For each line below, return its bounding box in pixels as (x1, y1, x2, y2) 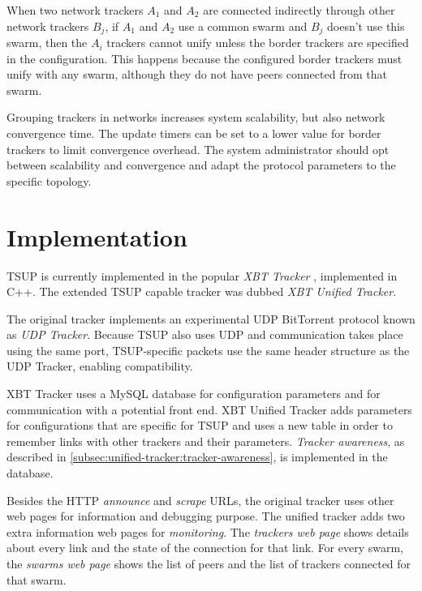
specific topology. (6, 172, 92, 189)
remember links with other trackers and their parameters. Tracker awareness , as (6, 432, 405, 449)
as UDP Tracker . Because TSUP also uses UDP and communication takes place (6, 326, 403, 343)
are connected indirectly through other (203, 2, 395, 18)
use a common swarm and (178, 17, 308, 34)
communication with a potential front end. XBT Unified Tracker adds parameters (6, 400, 412, 418)
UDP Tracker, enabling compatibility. (6, 358, 193, 375)
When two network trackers (6, 2, 144, 18)
